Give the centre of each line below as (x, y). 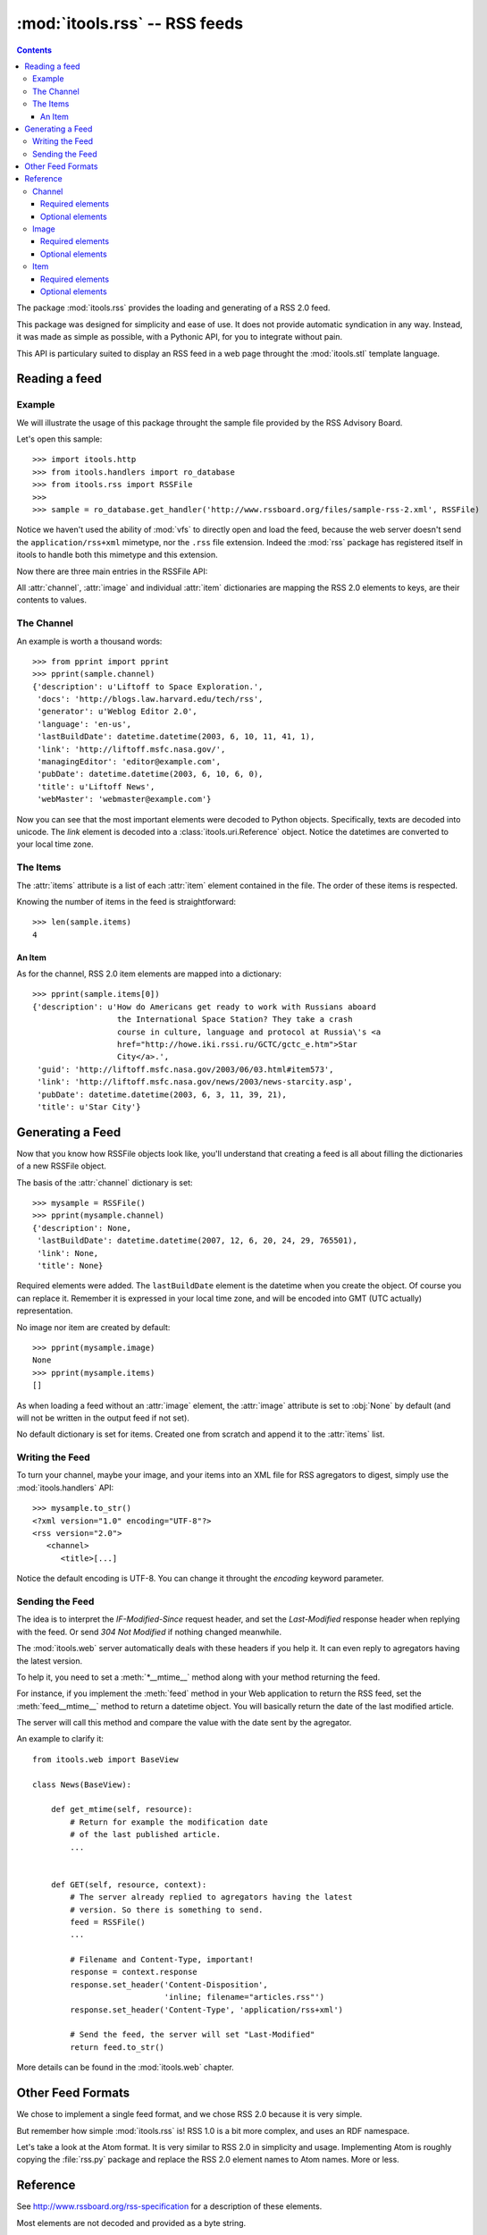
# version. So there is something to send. (167, 1910)
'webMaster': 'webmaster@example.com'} (124, 799)
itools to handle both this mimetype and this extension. (117, 555)
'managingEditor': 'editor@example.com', (129, 762)
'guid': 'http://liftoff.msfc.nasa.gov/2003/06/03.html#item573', (185, 1069)
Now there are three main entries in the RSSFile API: (112, 571)
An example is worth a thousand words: (89, 641)
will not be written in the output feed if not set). (103, 1418)
